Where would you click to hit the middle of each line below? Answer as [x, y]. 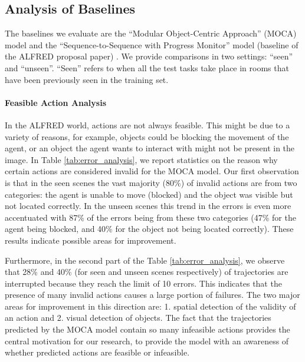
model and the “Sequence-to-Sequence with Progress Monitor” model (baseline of [152, 44]
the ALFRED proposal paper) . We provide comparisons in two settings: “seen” [149, 56]
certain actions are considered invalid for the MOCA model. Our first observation [152, 171]
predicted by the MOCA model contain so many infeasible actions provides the [147, 329]
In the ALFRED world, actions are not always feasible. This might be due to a [147, 124]
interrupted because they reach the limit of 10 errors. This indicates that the [143, 283]
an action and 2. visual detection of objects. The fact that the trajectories [138, 318]
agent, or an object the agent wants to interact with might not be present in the [150, 148]
